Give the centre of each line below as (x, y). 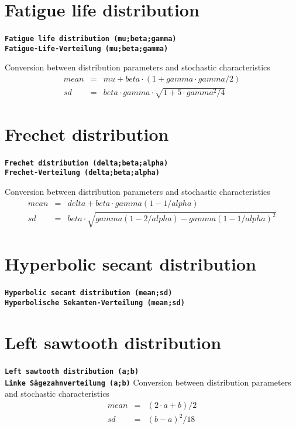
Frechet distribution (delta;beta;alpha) (87, 163)
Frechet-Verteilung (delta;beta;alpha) (82, 173)
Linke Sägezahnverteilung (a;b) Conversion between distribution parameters (148, 382)
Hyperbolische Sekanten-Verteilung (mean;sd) (95, 303)
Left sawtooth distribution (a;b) (72, 371)
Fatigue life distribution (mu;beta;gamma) (91, 39)
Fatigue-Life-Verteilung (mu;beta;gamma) (87, 48)
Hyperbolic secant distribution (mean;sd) (89, 293)
